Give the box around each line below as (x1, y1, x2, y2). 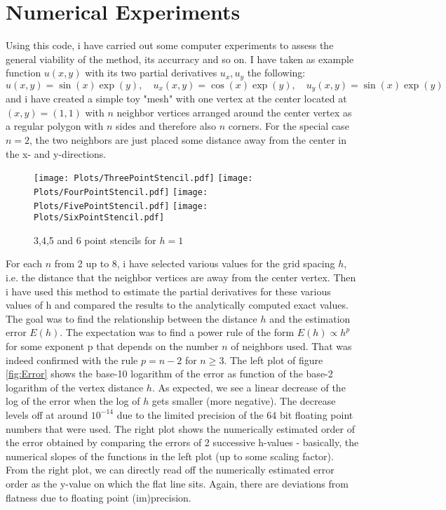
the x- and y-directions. (6, 146, 107, 161)
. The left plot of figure (224, 352, 323, 367)
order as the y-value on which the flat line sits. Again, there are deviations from (6, 476, 349, 490)
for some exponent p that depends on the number (6, 338, 219, 353)
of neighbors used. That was (231, 338, 352, 353)
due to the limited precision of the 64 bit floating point (116, 407, 353, 422)
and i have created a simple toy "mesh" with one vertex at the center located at (6, 91, 347, 106)
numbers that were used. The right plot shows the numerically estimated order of (6, 421, 355, 436)
